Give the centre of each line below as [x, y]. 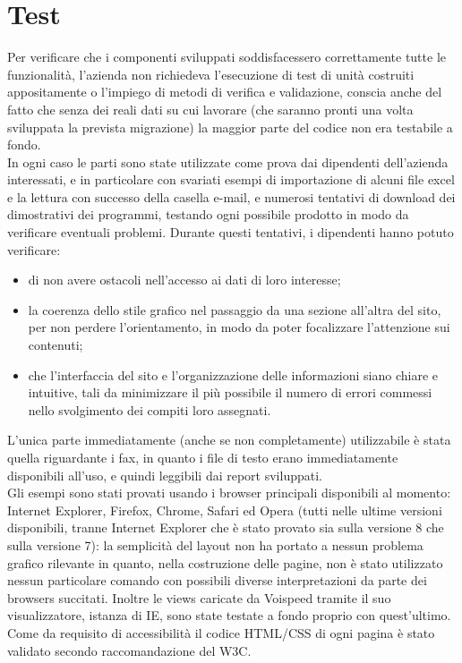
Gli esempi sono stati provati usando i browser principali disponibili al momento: [229, 493]
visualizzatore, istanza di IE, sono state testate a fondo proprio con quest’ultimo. [229, 615]
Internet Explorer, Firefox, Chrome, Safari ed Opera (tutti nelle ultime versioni [225, 510]
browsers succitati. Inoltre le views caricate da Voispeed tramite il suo [199, 597]
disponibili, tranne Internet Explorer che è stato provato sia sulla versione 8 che [226, 527]
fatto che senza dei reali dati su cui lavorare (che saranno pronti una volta [210, 109]
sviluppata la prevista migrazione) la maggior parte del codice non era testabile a [230, 127]
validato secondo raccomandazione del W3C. [129, 650]
